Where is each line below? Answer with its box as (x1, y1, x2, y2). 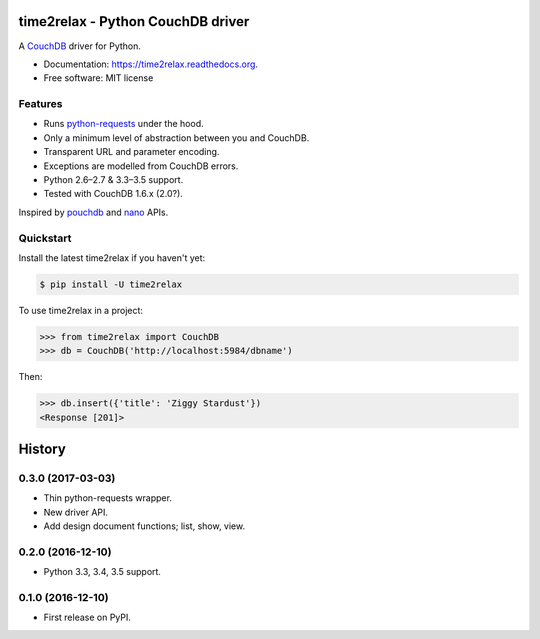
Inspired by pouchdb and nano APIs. (18, 206, 169, 218)
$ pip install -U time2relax (39, 278, 183, 290)
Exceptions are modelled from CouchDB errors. (43, 160, 239, 172)
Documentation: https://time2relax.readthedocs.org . (43, 58, 259, 70)
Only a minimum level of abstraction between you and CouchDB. (43, 131, 310, 144)
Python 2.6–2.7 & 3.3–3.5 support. (43, 174, 184, 185)
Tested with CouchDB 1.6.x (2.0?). (43, 188, 184, 200)
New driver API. (43, 506, 109, 518)
